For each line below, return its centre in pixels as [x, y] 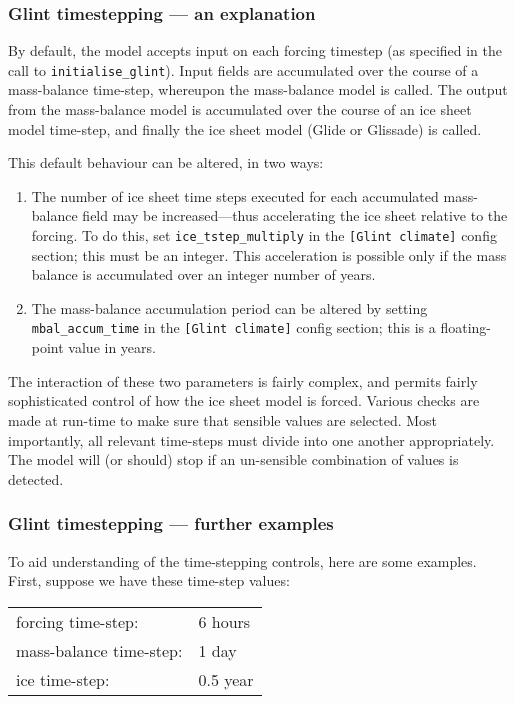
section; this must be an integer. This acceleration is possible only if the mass [269, 254]
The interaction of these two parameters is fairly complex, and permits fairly [243, 380]
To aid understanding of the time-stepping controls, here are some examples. [242, 560]
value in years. [112, 347]
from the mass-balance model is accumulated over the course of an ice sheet [240, 109]
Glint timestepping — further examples [171, 523]
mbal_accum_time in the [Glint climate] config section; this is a [233, 327]
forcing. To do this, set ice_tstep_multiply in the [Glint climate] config [264, 235]
